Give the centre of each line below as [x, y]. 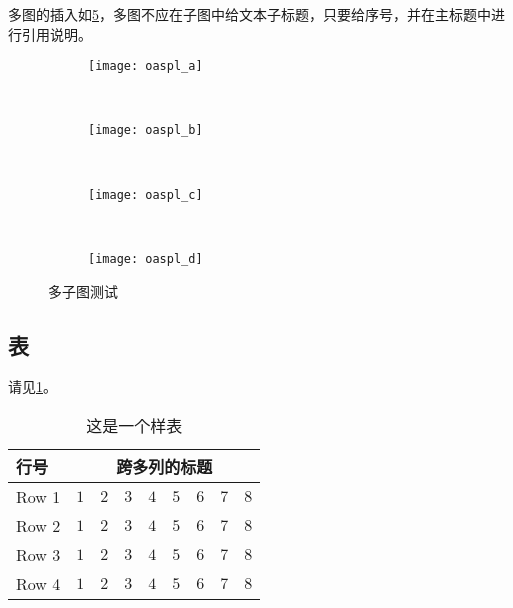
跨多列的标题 [164, 466]
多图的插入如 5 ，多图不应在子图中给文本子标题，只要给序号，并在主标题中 [249, 14]
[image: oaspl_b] [145, 130]
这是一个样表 [134, 425]
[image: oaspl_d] [145, 258]
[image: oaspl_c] [145, 194]
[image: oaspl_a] [145, 66]
